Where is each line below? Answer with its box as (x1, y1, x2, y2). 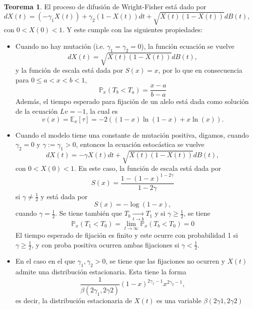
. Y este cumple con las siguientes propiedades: (63, 24, 203, 35)
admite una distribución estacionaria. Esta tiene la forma (15, 267, 187, 277)
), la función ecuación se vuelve (141, 41, 234, 51)
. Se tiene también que (55, 208, 122, 218)
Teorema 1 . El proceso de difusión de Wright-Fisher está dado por (4, 1, 207, 11)
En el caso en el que (15, 256, 75, 266)
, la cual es (85, 105, 118, 116)
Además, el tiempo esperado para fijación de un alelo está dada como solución (15, 96, 249, 106)
